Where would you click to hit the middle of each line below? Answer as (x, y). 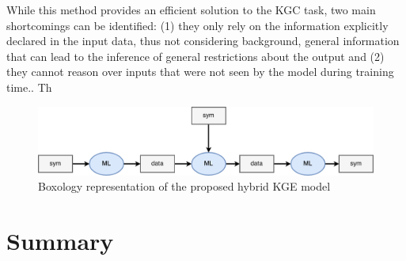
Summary (60, 240)
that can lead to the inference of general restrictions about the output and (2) (195, 56)
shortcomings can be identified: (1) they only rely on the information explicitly (197, 25)
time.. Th (29, 87)
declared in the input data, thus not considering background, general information (203, 41)
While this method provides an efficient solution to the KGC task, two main (191, 9)
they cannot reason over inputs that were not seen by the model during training (200, 72)
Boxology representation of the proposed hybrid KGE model (184, 186)
